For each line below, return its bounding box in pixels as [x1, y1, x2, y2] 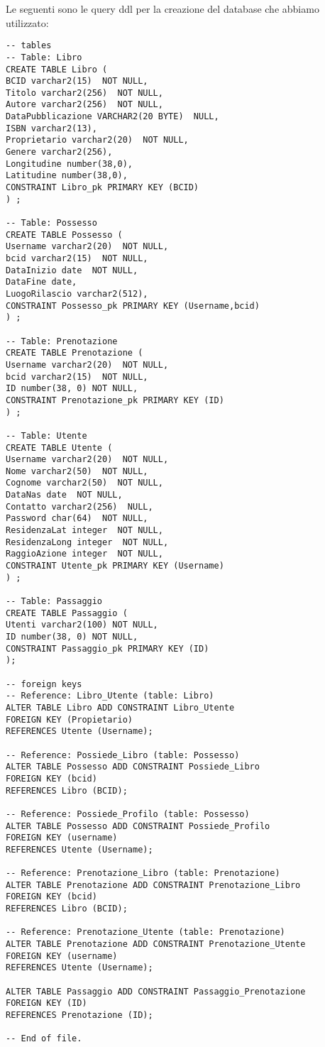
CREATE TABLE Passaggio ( [6, 608, 128, 618]
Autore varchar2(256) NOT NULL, [6, 99, 163, 110]
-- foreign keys [6, 679, 82, 689]
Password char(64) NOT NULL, [6, 513, 148, 524]
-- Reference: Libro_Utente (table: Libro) [6, 691, 214, 701]
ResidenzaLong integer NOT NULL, [6, 537, 169, 547]
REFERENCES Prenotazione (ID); [6, 1010, 153, 1020]
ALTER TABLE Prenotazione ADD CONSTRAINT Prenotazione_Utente [6, 939, 306, 950]
